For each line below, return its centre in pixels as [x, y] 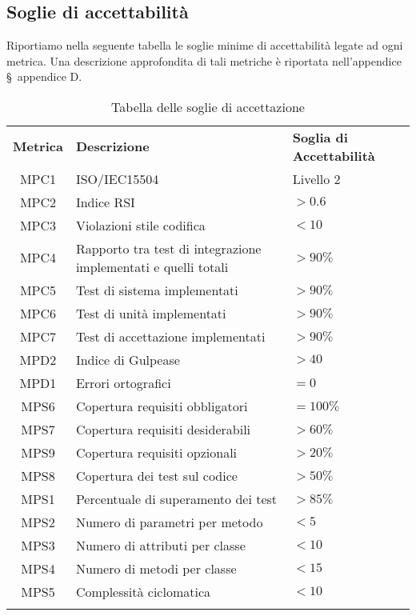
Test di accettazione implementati [170, 336]
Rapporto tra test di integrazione [168, 248]
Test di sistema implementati [157, 290]
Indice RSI [105, 202]
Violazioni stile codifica [140, 225]
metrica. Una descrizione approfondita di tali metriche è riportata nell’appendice [204, 60]
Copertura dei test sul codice [156, 475]
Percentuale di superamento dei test [176, 498]
